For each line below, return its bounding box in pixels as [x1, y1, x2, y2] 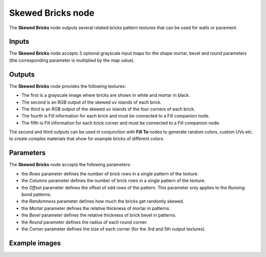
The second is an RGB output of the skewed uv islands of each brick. [21, 99, 162, 105]
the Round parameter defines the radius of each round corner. [21, 219, 148, 225]
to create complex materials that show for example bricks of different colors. [9, 136, 165, 142]
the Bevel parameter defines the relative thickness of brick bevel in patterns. [21, 212, 177, 218]
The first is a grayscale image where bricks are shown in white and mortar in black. [21, 92, 190, 98]
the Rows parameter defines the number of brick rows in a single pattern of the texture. [21, 171, 199, 177]
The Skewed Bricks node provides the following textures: [9, 83, 126, 89]
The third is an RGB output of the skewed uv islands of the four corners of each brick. [21, 106, 196, 112]
